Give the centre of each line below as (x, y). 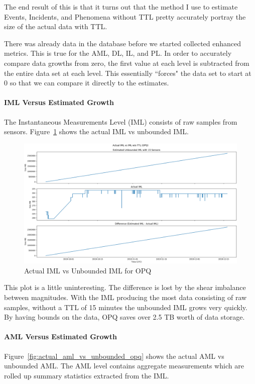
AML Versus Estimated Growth (60, 337)
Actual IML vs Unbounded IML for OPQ (88, 270)
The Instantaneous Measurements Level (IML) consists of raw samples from (121, 121)
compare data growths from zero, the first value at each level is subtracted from (127, 63)
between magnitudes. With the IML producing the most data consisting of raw (125, 297)
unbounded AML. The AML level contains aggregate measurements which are (124, 366)
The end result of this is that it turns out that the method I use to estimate (121, 7)
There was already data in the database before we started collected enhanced (123, 43)
